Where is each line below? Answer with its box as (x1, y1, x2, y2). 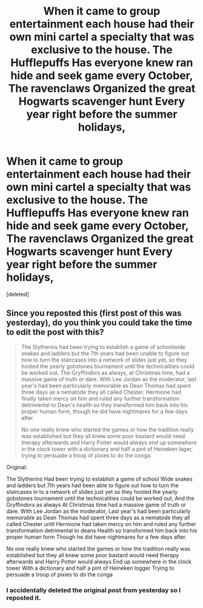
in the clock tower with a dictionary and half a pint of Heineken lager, (21, 445, 193, 453)
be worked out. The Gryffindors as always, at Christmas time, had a (21, 369, 190, 376)
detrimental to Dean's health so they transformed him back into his (21, 401, 188, 408)
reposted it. (6, 593, 41, 602)
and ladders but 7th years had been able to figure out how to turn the (6, 481, 179, 489)
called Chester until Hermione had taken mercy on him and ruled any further (6, 520, 197, 527)
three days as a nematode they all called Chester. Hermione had (21, 388, 182, 396)
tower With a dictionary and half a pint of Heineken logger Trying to (6, 564, 175, 572)
